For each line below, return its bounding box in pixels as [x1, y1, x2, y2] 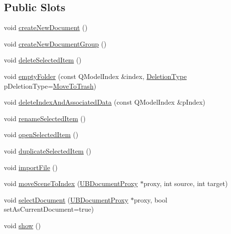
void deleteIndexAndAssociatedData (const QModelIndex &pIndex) [4, 97, 206, 107]
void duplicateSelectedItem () [4, 145, 92, 156]
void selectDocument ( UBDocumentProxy [4, 194, 129, 204]
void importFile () [4, 162, 58, 172]
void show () [4, 220, 41, 230]
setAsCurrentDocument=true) [4, 204, 94, 214]
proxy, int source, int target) [143, 178, 228, 188]
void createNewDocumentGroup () [4, 38, 107, 48]
